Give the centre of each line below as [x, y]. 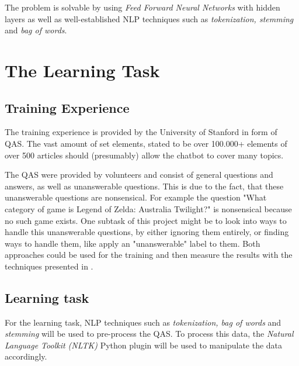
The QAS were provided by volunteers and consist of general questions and [139, 175]
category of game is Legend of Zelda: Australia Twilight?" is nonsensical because [148, 208]
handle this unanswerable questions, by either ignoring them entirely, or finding [147, 232]
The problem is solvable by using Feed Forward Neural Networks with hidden [142, 7]
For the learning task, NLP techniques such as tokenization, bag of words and [143, 322]
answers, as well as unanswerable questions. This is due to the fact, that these [144, 186]
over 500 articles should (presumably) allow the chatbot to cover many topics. [144, 155]
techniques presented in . [49, 266]
